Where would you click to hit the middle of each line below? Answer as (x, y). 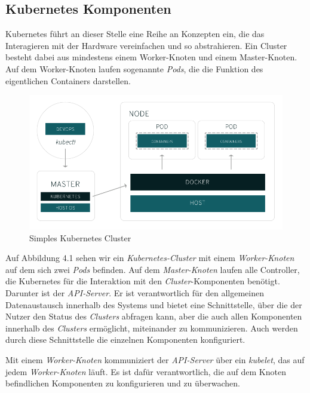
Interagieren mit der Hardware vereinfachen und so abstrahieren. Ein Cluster (146, 45)
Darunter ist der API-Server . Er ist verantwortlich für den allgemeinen (135, 293)
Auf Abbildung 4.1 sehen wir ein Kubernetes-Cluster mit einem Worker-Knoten (150, 258)
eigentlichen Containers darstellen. (68, 80)
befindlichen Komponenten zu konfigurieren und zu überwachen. (123, 383)
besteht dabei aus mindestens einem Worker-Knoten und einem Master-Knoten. (151, 57)
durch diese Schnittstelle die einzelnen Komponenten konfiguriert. (125, 340)
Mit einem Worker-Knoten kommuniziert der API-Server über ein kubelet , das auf (155, 359)
